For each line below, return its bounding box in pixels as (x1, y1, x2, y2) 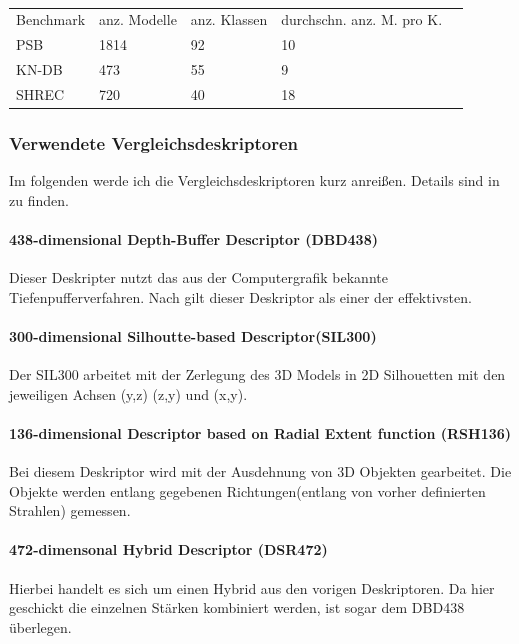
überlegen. (9, 616, 72, 637)
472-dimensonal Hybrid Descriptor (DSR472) (9, 539, 328, 560)
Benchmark (16, 9, 86, 30)
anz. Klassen (190, 9, 268, 30)
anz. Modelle (99, 9, 177, 30)
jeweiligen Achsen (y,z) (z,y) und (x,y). (9, 383, 248, 404)
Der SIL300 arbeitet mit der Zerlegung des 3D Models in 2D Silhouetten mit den (9, 364, 506, 385)
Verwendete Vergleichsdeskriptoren (9, 130, 299, 155)
